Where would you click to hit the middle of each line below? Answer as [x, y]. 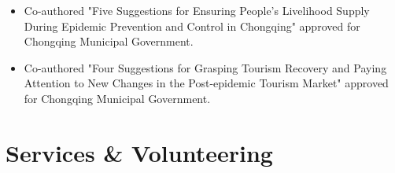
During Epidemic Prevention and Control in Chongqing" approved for [192, 26]
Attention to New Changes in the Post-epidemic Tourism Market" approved [206, 83]
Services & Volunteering [139, 152]
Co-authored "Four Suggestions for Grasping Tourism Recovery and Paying [205, 67]
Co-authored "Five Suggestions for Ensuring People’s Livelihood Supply [197, 10]
